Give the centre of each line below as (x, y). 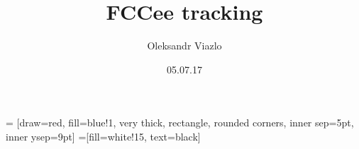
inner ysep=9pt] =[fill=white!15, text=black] (103, 136)
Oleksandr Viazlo (184, 46)
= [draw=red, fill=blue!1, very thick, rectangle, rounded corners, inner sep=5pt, (180, 123)
